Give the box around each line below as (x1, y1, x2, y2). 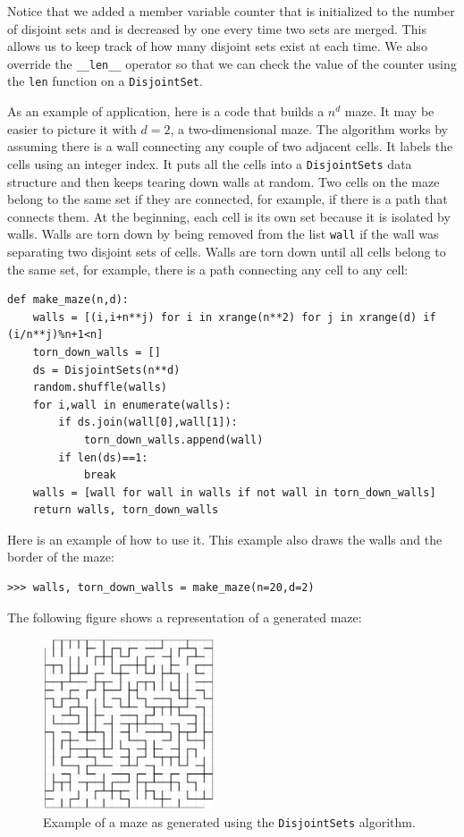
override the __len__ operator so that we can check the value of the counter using (7, 54, 457, 72)
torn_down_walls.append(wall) (83, 433, 264, 446)
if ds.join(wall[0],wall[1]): (58, 416, 238, 429)
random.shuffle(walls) (32, 381, 167, 394)
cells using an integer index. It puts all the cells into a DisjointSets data (7, 154, 412, 173)
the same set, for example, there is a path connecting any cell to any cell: (7, 259, 409, 278)
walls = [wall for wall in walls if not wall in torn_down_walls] (32, 486, 436, 499)
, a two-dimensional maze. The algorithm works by (170, 119, 448, 138)
